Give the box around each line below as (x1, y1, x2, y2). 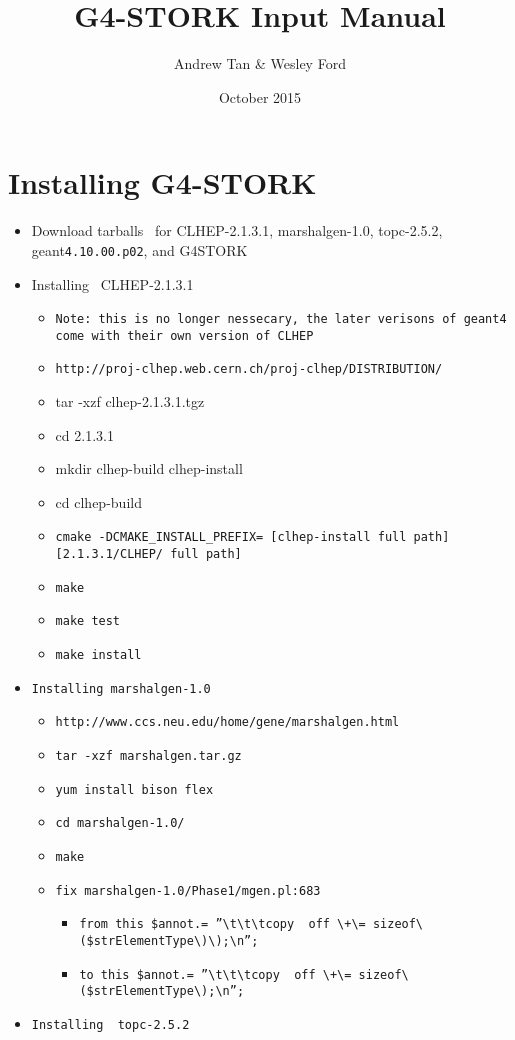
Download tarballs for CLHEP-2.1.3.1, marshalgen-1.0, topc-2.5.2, (31, 220, 443, 241)
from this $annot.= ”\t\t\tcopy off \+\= (79, 917, 366, 932)
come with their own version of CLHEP (55, 328, 314, 343)
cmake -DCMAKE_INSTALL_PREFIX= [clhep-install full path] (55, 530, 450, 545)
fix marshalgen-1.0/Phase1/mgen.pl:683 (55, 883, 321, 898)
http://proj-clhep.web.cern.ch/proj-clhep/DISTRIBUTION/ (55, 362, 443, 377)
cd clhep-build (55, 491, 142, 512)
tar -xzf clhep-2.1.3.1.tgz (55, 391, 205, 412)
